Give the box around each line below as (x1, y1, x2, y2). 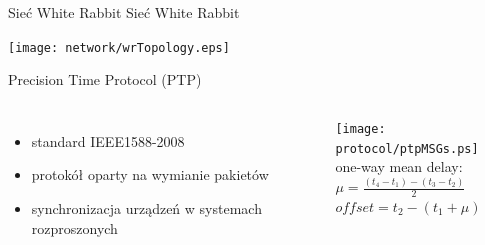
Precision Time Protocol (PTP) (8, 69, 202, 90)
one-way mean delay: (335, 156, 463, 177)
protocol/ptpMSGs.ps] (335, 141, 479, 156)
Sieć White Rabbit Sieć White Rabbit (8, 2, 240, 22)
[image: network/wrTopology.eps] (8, 40, 230, 55)
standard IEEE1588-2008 (31, 130, 185, 151)
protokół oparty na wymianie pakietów (31, 164, 269, 185)
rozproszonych (31, 217, 118, 238)
